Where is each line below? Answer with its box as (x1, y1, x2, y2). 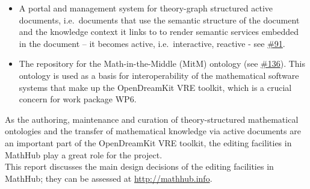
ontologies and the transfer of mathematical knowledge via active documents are (5, 125, 301, 137)
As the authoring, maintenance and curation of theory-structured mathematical (5, 113, 299, 125)
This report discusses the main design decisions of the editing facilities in (5, 160, 274, 173)
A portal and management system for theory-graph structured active (19, 2, 273, 14)
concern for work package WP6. (19, 93, 137, 105)
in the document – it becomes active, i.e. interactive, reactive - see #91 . (19, 37, 285, 49)
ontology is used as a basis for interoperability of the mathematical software (19, 69, 299, 81)
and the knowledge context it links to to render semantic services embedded (19, 25, 299, 38)
